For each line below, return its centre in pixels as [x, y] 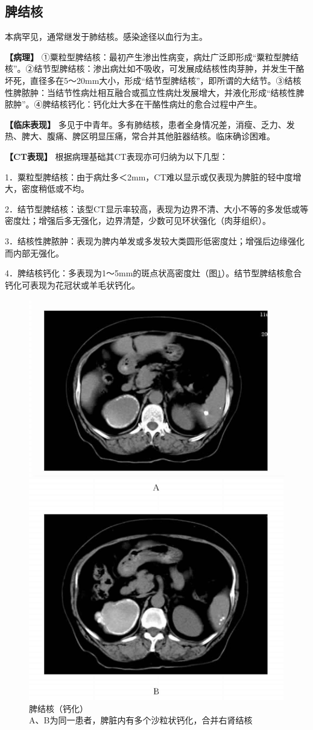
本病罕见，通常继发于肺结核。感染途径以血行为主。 [106, 36]
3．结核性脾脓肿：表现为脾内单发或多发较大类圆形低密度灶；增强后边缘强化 [155, 240]
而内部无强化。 [34, 252]
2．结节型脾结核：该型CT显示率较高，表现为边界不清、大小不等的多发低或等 [157, 208]
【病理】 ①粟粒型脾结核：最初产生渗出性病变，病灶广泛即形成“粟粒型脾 [148, 56]
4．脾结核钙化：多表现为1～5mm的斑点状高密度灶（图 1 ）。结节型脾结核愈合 [153, 273]
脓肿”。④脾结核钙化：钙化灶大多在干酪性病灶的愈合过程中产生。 [134, 104]
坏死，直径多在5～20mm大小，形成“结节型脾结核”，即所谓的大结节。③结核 [153, 80]
